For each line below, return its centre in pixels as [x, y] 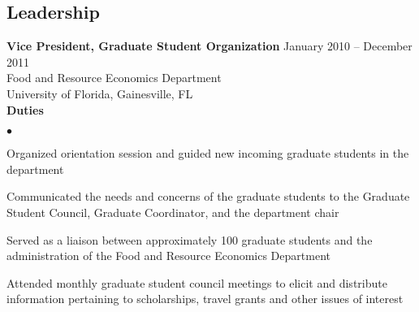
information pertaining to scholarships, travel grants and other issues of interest [205, 299]
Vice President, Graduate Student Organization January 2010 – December [209, 46]
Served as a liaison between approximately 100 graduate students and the [190, 239]
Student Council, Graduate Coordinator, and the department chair [173, 212]
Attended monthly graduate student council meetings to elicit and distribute [197, 282]
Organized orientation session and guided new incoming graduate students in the [208, 153]
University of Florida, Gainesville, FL [100, 93]
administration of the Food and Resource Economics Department [168, 256]
